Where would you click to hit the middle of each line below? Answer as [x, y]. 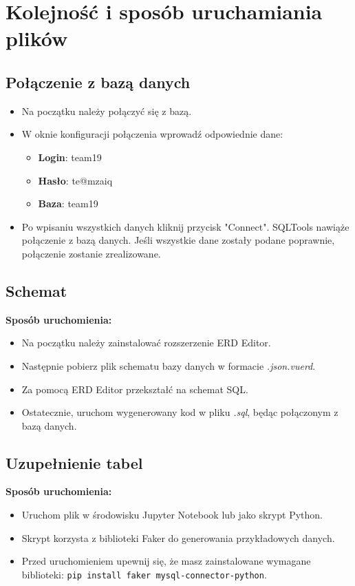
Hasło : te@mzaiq [75, 180]
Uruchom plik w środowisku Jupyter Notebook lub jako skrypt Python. [172, 515]
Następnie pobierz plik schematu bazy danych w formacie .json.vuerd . [169, 365]
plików [37, 38]
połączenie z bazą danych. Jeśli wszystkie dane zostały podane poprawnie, [178, 240]
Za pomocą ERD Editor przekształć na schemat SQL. [135, 389]
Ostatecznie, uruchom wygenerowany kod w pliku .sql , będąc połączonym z [180, 412]
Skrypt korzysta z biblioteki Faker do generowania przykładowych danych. [178, 537]
